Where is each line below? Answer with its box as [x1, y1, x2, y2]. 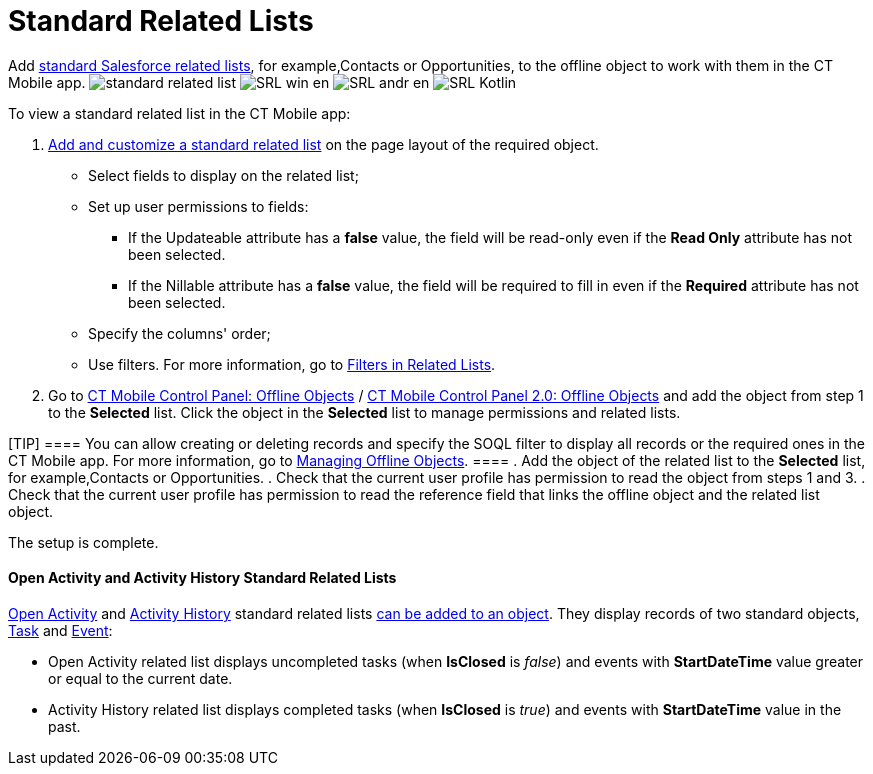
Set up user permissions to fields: [88, 197, 309, 215]
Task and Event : [8, 621, 113, 639]
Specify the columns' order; [88, 324, 271, 342]
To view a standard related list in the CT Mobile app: [8, 104, 351, 122]
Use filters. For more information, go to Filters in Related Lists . [88, 355, 496, 373]
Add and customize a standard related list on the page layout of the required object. [48, 135, 599, 153]
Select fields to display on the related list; [88, 166, 359, 184]
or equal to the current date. [48, 669, 233, 687]
